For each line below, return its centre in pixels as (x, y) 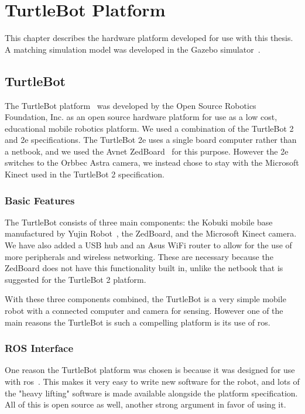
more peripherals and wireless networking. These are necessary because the (139, 256)
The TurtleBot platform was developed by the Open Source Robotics (131, 105)
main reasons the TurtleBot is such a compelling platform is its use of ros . (138, 322)
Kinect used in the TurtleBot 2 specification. (85, 174)
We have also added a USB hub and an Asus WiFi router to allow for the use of (148, 245)
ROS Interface (39, 348)
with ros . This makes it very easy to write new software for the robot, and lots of (152, 382)
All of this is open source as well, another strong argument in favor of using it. (145, 404)
